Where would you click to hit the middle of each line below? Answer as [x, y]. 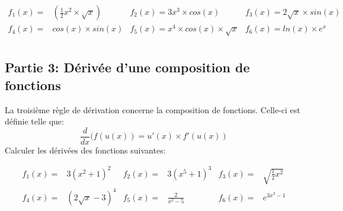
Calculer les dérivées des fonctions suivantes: [85, 150]
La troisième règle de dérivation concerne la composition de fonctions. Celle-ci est [153, 109]
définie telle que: [34, 121]
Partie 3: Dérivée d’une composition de [127, 67]
